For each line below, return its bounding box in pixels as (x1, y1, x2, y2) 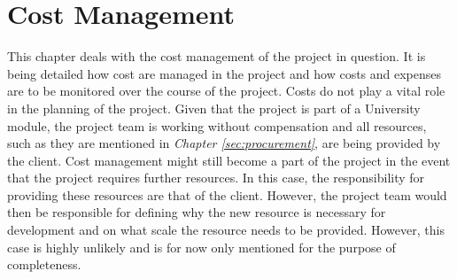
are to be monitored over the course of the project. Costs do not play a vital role (7, 81, 445, 100)
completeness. (7, 255, 81, 274)
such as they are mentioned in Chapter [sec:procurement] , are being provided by (7, 134, 441, 152)
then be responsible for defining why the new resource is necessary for (7, 203, 386, 221)
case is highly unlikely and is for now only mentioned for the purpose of (7, 237, 396, 256)
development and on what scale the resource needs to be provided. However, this (7, 221, 445, 239)
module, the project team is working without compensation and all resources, (7, 116, 427, 135)
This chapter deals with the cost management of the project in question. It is (7, 47, 426, 66)
